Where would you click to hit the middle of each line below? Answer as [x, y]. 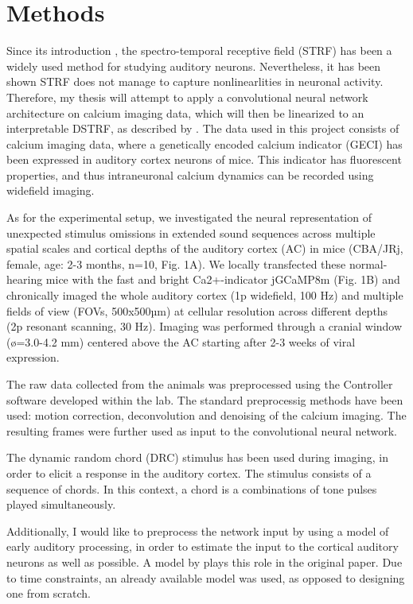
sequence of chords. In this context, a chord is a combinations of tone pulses [192, 488]
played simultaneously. [61, 504]
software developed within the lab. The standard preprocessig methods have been [205, 399]
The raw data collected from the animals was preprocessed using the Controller [200, 384]
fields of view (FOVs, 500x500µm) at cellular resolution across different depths [197, 310]
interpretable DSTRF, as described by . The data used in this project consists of [203, 128]
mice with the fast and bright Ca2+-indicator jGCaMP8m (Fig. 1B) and [223, 279]
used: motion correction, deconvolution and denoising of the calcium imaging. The [206, 415]
